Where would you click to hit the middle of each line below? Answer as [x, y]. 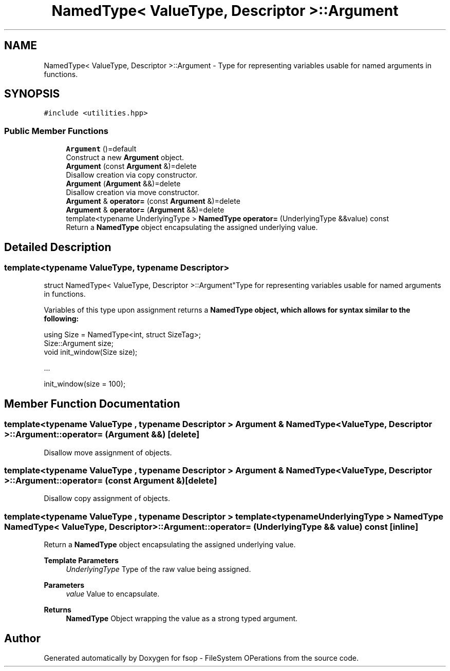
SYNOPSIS [32, 94]
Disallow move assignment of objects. [108, 452]
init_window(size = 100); [85, 384]
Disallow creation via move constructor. [133, 193]
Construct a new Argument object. [125, 158]
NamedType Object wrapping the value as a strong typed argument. [182, 619]
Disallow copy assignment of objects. [107, 499]
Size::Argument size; [79, 343]
